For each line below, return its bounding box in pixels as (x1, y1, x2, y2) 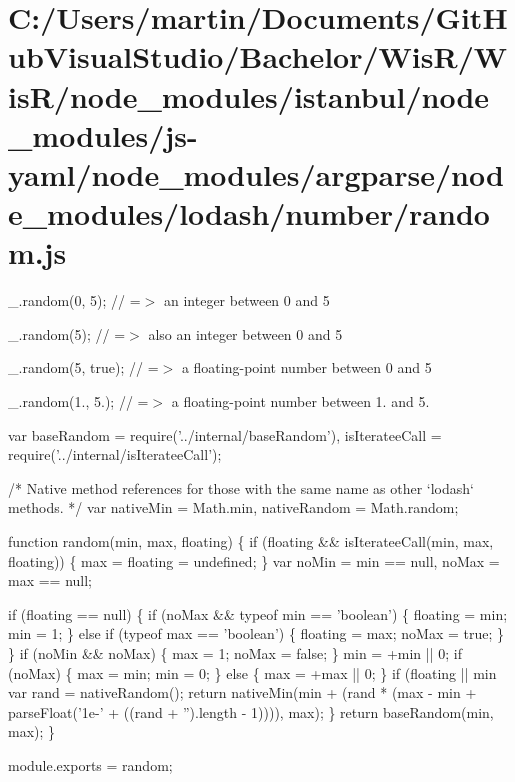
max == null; (8, 570, 93, 591)
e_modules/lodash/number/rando (8, 193, 490, 234)
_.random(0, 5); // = (8, 290, 141, 311)
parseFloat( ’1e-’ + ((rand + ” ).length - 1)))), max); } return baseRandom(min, (8, 701, 494, 722)
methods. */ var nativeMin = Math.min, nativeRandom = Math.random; (8, 497, 459, 518)
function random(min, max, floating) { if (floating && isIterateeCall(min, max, (8, 531, 494, 551)
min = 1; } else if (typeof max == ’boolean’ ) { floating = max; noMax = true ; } (8, 623, 505, 644)
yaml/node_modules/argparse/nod (8, 153, 504, 194)
